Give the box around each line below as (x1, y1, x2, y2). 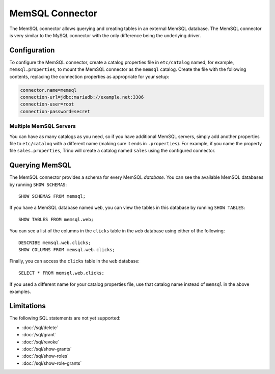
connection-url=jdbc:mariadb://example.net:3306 (20, 94, 144, 100)
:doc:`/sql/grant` (22, 332, 57, 338)
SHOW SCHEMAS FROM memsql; (18, 193, 86, 199)
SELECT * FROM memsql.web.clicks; (18, 270, 104, 276)
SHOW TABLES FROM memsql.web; (18, 217, 94, 222)
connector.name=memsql (20, 87, 77, 93)
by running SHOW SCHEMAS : (9, 181, 67, 188)
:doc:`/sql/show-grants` (22, 345, 72, 352)
